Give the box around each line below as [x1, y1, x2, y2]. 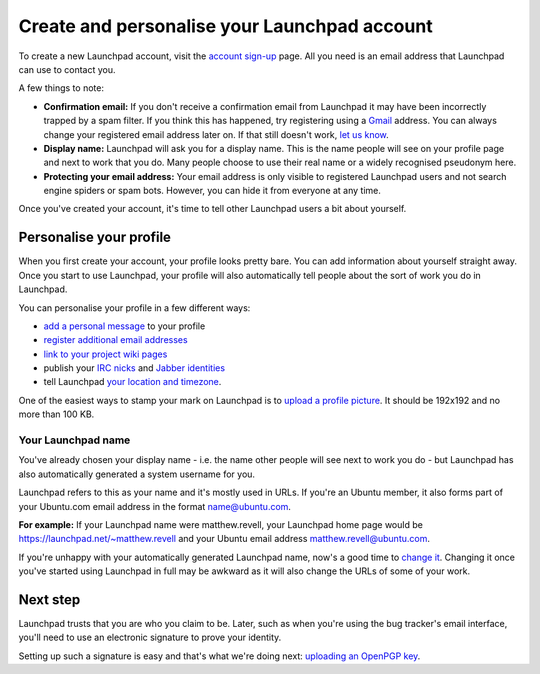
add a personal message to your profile [43, 320, 206, 332]
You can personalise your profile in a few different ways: [18, 301, 251, 314]
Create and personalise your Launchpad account [18, 15, 434, 37]
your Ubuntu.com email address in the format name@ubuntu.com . [18, 500, 292, 512]
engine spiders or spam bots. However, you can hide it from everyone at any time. [43, 185, 382, 197]
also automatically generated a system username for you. [18, 468, 255, 480]
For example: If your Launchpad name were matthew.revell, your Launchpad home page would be [18, 518, 424, 530]
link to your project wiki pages [43, 348, 168, 360]
